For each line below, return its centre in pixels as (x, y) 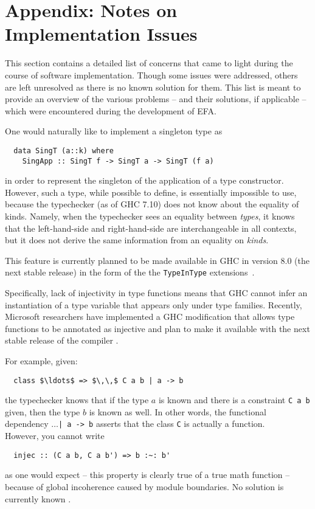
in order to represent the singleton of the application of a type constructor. (144, 180)
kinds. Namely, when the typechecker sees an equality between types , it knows (150, 216)
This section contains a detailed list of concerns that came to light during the (149, 63)
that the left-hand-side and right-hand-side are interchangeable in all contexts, (151, 228)
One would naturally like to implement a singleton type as (114, 131)
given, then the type (43, 411)
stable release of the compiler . (62, 340)
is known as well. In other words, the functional (178, 411)
